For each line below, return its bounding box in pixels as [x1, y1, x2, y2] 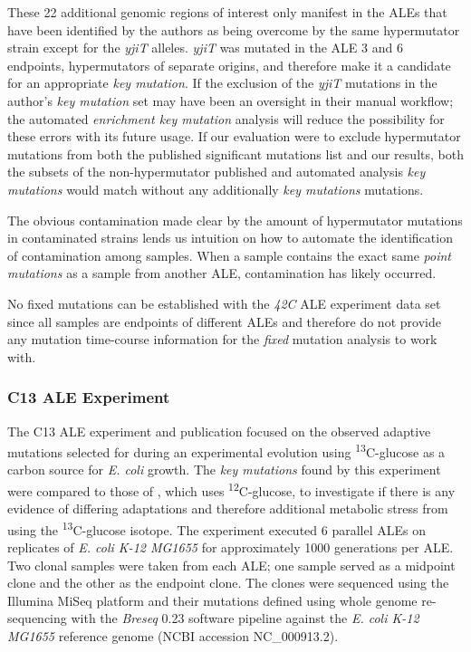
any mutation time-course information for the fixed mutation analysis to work [7, 330, 437, 349]
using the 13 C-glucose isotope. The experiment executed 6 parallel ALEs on [7, 517, 426, 539]
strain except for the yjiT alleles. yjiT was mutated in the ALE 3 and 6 [7, 38, 403, 57]
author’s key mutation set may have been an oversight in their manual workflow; [7, 91, 454, 110]
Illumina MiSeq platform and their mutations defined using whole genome [7, 590, 418, 609]
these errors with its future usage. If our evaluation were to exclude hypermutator [7, 127, 461, 146]
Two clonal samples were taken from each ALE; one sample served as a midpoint [7, 555, 456, 574]
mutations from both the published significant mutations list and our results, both [7, 144, 464, 163]
